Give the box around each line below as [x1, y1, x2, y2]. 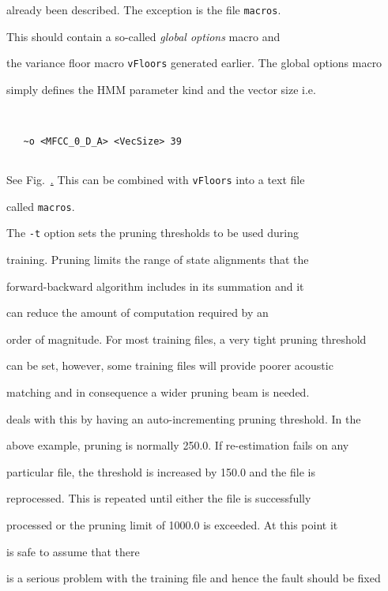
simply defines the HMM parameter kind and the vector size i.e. [6, 81, 316, 97]
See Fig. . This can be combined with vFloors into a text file [6, 171, 305, 188]
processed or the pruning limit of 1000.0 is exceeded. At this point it [6, 517, 338, 533]
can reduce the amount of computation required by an [6, 304, 269, 321]
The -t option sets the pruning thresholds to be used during [6, 224, 299, 241]
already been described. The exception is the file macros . [6, 2, 281, 17]
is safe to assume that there [6, 543, 140, 559]
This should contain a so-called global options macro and [6, 28, 281, 44]
